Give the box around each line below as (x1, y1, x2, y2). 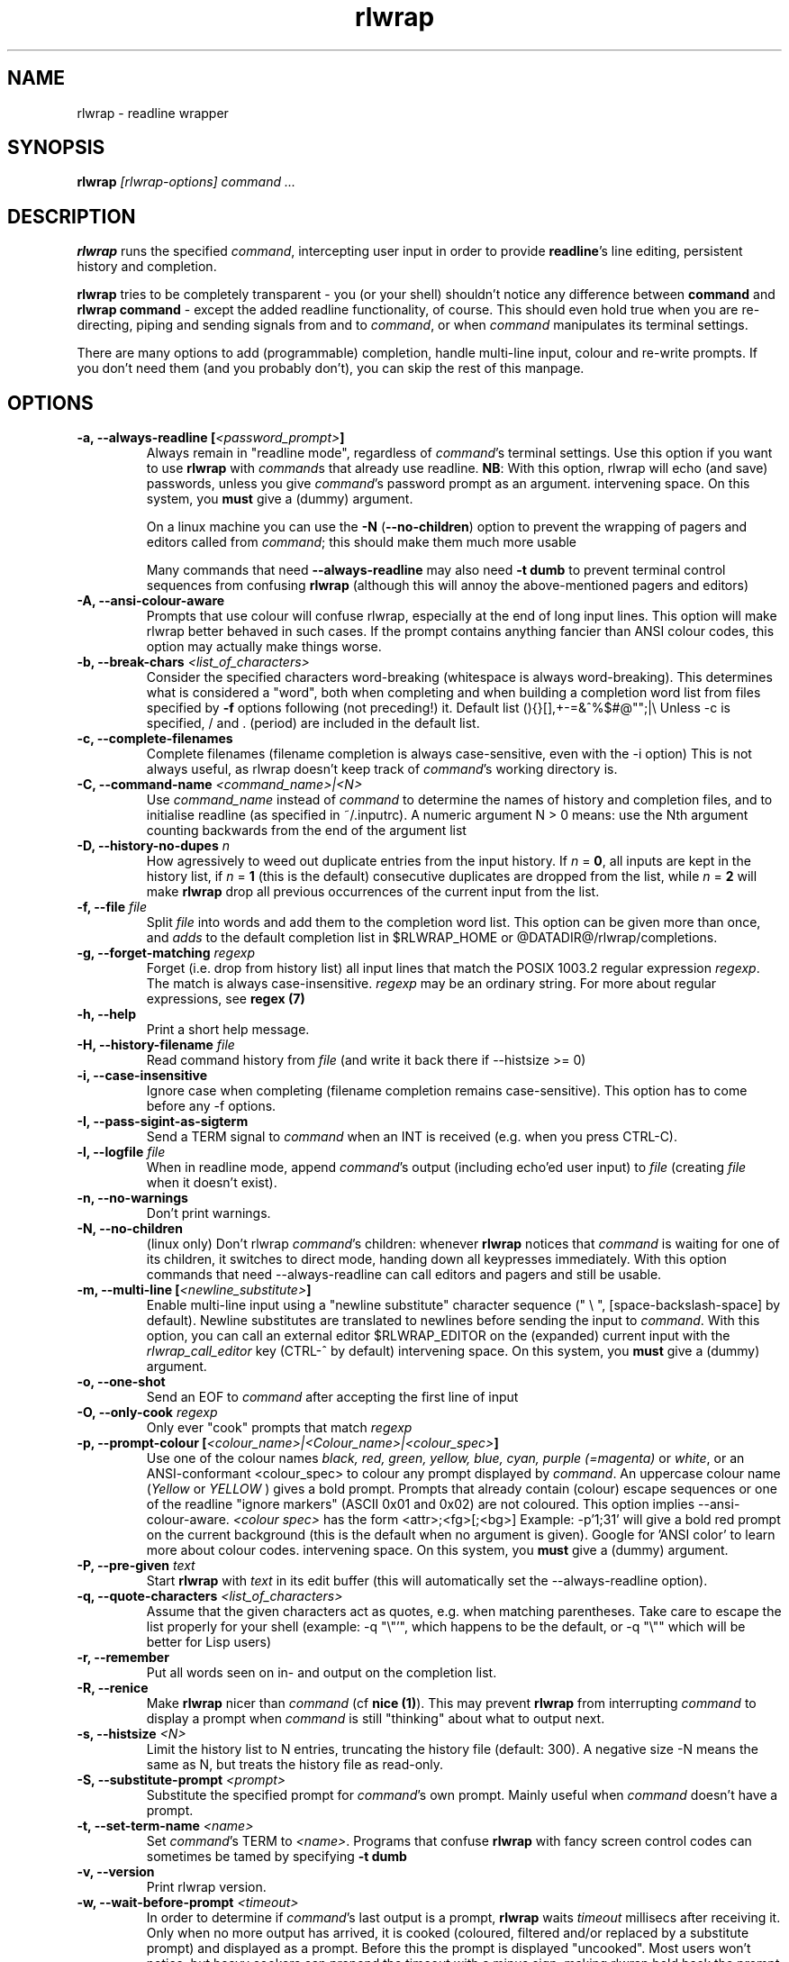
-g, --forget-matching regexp (77, 945, 256, 961)
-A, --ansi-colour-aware (77, 593, 225, 609)
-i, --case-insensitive (77, 1067, 208, 1084)
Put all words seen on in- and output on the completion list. (146, 1665, 497, 1681)
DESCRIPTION (7, 204, 136, 228)
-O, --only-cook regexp (77, 1404, 218, 1421)
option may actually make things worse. (146, 639, 382, 655)
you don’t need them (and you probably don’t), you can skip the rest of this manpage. (77, 360, 585, 377)
